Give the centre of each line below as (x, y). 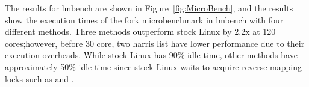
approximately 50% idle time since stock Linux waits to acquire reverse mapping (153, 66)
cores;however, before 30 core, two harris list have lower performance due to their (155, 43)
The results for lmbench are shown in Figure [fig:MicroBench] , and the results (149, 8)
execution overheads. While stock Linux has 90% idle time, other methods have (151, 55)
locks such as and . (39, 78)
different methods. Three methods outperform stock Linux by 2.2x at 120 (140, 31)
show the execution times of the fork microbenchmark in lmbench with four (144, 19)
